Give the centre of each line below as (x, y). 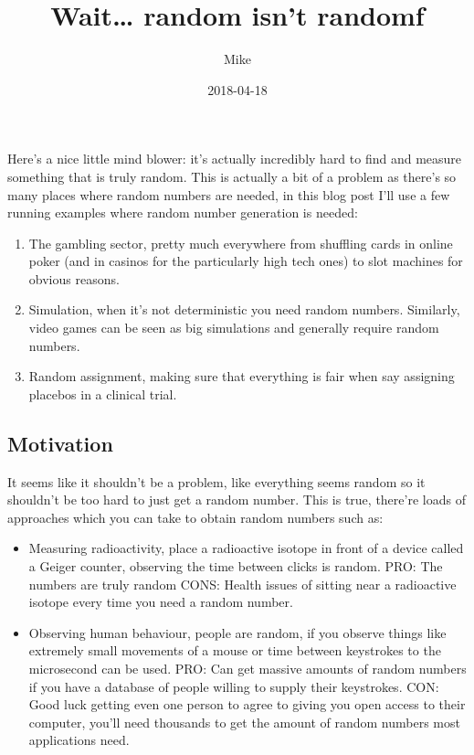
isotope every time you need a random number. (161, 602)
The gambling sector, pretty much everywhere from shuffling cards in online (241, 243)
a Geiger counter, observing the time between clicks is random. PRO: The (236, 566)
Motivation (60, 443)
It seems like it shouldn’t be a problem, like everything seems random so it (216, 481)
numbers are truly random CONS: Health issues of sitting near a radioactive (242, 584)
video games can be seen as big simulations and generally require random (234, 328)
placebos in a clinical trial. (103, 393)
